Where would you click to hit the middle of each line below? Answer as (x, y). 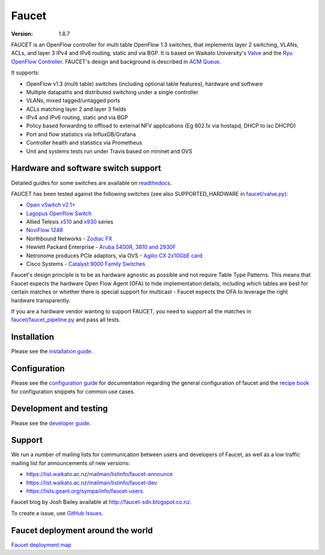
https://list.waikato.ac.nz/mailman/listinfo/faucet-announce (99, 474)
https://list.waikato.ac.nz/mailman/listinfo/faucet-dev (92, 483)
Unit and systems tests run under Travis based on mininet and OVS (109, 151)
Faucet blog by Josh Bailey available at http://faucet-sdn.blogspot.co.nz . (101, 502)
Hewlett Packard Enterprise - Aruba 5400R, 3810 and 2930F (101, 247)
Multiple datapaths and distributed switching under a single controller (112, 92)
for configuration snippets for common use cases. (73, 391)
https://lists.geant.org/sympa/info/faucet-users (85, 491)
